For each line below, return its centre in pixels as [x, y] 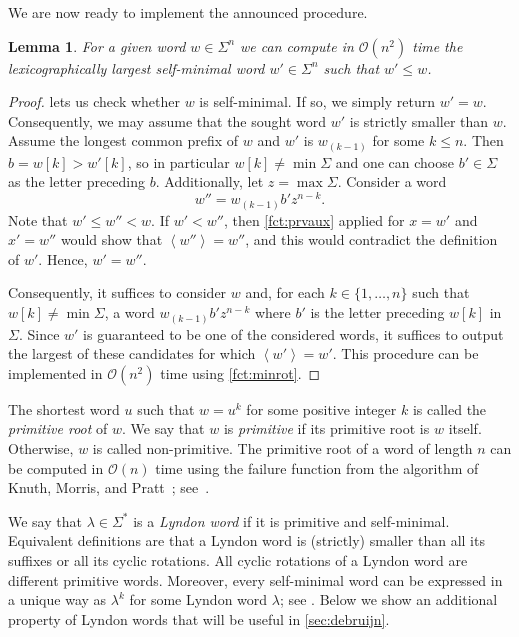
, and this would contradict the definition [371, 239]
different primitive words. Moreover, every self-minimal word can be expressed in [255, 579]
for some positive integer [321, 408]
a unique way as [57, 599]
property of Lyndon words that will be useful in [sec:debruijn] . [199, 618]
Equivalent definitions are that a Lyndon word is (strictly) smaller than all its [246, 540]
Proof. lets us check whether [94, 101]
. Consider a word [392, 181]
